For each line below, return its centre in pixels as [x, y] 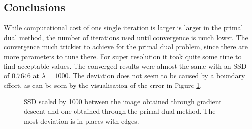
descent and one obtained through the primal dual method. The [120, 111]
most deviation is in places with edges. [81, 120]
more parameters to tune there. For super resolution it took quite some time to [123, 56]
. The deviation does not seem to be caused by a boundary [157, 75]
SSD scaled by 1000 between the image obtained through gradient [123, 101]
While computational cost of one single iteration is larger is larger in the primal [124, 28]
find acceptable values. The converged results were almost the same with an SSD [125, 66]
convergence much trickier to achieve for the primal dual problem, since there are [126, 47]
